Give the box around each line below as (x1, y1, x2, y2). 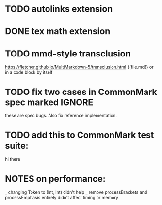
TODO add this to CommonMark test (5, 130, 154, 141)
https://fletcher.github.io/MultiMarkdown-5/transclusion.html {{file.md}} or (5, 64, 154, 70)
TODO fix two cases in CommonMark (5, 86, 158, 97)
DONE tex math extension (5, 26, 111, 37)
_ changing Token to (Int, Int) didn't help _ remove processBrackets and (5, 189, 147, 195)
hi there (5, 156, 20, 162)
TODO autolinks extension (5, 3, 113, 15)
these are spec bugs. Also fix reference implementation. (5, 113, 117, 119)
